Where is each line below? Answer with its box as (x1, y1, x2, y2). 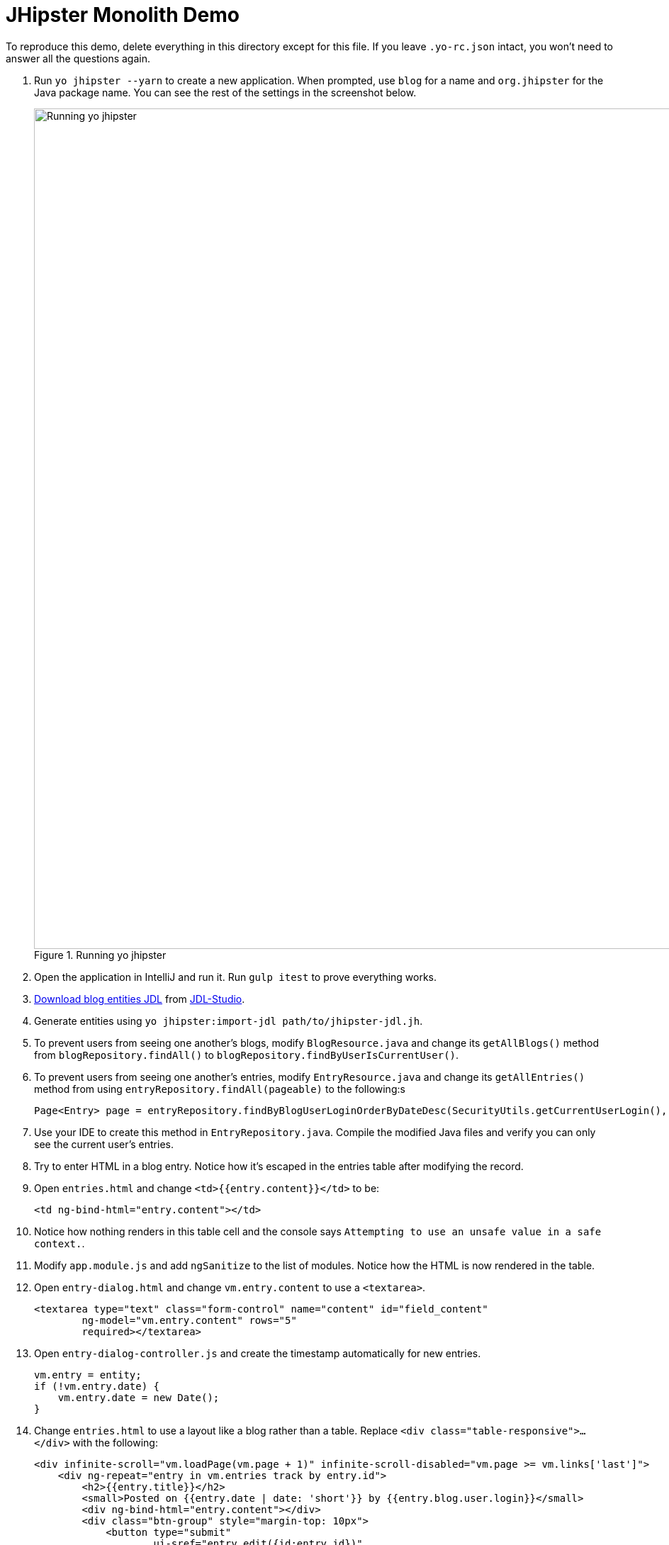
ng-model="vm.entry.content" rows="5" (81, 1314, 297, 1326)
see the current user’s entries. (34, 1137, 174, 1150)
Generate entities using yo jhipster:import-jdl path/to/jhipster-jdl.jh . (34, 1014, 423, 1027)
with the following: (72, 1436, 158, 1449)
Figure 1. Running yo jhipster (34, 948, 167, 961)
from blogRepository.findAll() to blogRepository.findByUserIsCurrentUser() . (34, 1048, 459, 1061)
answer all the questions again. (6, 52, 151, 64)
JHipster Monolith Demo (6, 3, 240, 27)
